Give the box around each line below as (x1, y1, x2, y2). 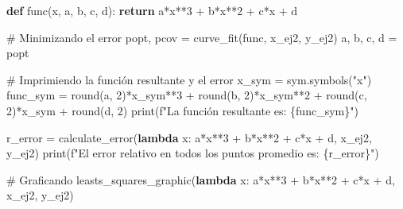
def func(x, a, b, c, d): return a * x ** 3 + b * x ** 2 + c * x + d (6, 2, 298, 18)
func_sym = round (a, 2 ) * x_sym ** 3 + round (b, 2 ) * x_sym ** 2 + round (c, (6, 87, 367, 103)
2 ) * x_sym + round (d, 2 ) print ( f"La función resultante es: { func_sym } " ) (6, 102, 358, 118)
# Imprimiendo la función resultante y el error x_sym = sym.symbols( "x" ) (6, 71, 372, 87)
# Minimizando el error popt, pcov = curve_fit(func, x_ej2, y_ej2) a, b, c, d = (6, 29, 397, 45)
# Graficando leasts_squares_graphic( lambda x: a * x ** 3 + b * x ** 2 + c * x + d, (6, 171, 395, 188)
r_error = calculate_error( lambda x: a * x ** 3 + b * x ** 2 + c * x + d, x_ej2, (6, 129, 372, 145)
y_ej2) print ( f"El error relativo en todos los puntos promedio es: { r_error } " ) (6, 145, 379, 161)
